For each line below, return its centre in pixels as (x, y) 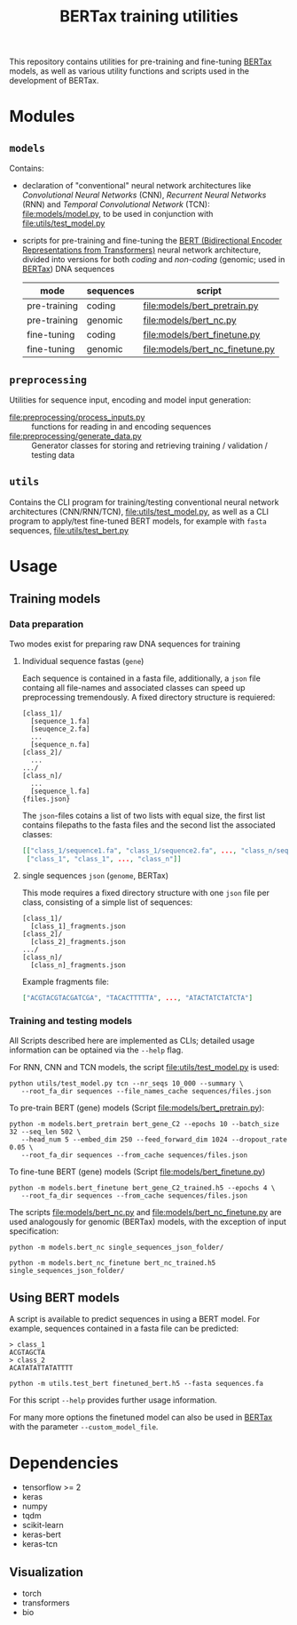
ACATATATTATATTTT (41, 1368)
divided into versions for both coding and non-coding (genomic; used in (153, 260)
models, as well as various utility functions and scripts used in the (129, 71)
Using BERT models (64, 1298)
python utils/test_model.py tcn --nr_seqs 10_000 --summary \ (126, 1083)
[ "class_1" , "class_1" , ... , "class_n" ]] (104, 859)
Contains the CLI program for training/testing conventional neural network (144, 502)
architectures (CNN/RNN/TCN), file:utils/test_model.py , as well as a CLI (139, 511)
